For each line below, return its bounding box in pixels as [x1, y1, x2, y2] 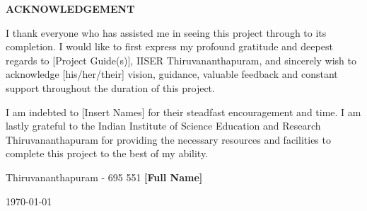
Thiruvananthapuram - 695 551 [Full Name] [6, 169, 203, 184]
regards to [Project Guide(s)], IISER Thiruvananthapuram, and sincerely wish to [6, 52, 356, 67]
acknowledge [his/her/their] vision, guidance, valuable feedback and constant [6, 67, 338, 81]
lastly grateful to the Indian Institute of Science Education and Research [6, 118, 321, 133]
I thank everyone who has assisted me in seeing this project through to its [6, 25, 327, 40]
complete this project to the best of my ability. [6, 146, 209, 161]
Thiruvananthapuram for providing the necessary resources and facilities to [6, 132, 331, 147]
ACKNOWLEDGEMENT [6, 1, 135, 16]
